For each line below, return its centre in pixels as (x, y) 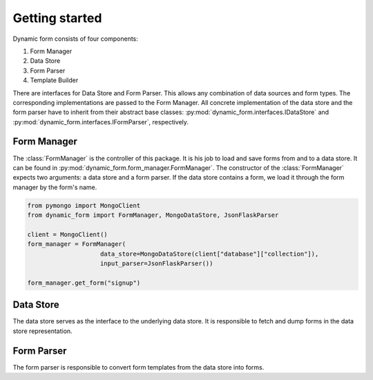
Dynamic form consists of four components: (75, 39)
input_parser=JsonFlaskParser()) (157, 264)
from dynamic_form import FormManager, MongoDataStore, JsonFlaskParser (153, 215)
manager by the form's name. (55, 187)
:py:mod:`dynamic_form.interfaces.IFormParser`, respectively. (101, 122)
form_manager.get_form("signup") (84, 283)
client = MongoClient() (68, 234)
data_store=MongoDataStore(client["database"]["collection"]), (210, 254)
